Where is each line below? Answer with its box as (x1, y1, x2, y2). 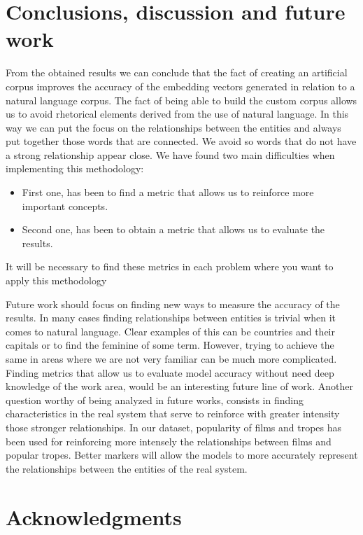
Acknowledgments (6, 502, 182, 531)
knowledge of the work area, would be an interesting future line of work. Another (6, 379, 353, 394)
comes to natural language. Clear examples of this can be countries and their (6, 324, 336, 338)
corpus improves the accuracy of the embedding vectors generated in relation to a (6, 78, 355, 93)
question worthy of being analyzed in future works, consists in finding (6, 392, 304, 407)
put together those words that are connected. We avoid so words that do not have (6, 134, 357, 148)
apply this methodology (6, 273, 107, 288)
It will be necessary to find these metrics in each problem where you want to (6, 259, 334, 274)
